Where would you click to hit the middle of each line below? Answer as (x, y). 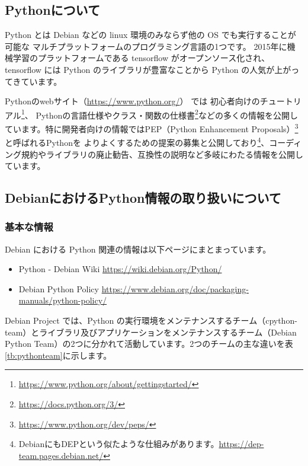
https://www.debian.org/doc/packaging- (175, 288)
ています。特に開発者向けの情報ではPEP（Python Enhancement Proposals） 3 (152, 128)
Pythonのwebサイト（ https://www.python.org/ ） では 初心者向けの (132, 101)
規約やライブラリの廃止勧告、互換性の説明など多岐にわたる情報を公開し (162, 154)
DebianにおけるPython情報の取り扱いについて (143, 198)
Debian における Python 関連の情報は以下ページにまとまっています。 (138, 249)
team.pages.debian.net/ (61, 455)
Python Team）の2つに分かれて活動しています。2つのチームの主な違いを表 (149, 344)
